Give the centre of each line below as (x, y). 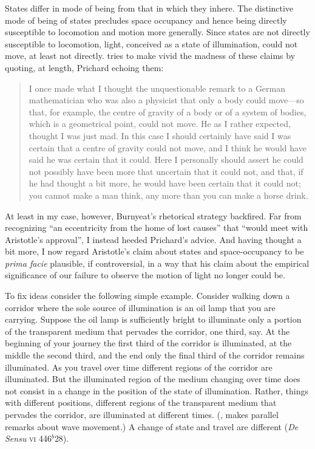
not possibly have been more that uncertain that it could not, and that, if (166, 171)
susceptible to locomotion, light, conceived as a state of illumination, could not (151, 43)
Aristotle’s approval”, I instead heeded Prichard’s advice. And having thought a (153, 239)
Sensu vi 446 (28, 438)
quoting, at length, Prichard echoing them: (84, 67)
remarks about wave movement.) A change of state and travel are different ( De (152, 426)
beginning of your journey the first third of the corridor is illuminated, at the (148, 343)
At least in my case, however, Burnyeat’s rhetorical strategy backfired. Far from (153, 215)
